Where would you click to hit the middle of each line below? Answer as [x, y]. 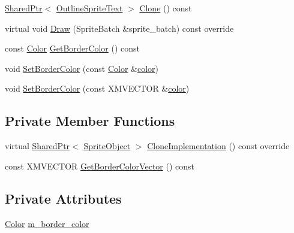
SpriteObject [107, 146]
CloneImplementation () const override [218, 146]
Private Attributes [63, 198]
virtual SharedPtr [37, 146]
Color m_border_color [47, 223]
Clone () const [166, 8]
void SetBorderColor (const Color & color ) [82, 68]
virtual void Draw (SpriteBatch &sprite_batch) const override [119, 28]
